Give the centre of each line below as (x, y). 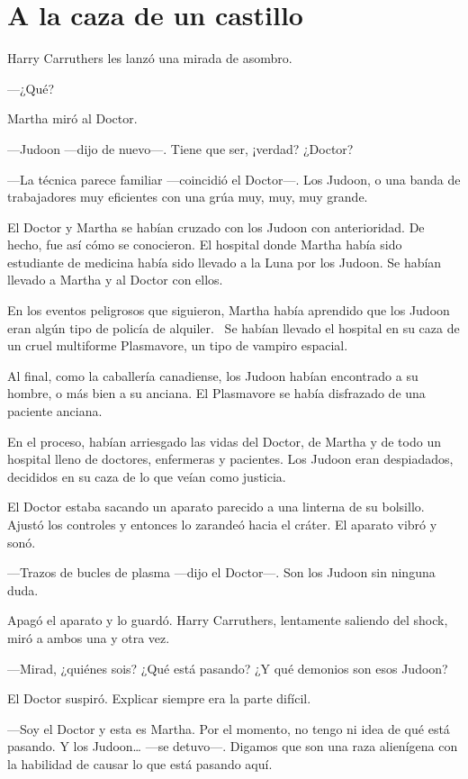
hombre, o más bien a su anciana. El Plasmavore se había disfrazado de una (216, 393)
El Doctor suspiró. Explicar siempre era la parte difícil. (159, 698)
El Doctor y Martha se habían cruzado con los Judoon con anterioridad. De (216, 226)
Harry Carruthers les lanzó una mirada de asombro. (150, 58)
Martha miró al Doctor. (72, 118)
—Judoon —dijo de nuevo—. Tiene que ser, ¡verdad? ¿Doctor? (180, 148)
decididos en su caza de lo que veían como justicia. (147, 476)
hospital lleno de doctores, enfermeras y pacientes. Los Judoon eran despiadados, (230, 459)
